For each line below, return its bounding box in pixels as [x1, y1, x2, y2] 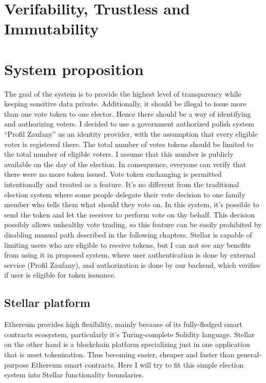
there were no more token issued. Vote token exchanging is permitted [4, 169, 222, 179]
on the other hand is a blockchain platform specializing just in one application [4, 339, 250, 350]
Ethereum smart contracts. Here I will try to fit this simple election [31, 359, 244, 370]
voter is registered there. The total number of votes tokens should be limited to [4, 138, 254, 149]
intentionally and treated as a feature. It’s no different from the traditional [4, 179, 239, 190]
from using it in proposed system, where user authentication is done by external [4, 249, 256, 260]
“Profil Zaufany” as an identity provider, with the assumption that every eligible [4, 129, 258, 139]
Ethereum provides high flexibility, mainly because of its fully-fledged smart [4, 319, 242, 330]
